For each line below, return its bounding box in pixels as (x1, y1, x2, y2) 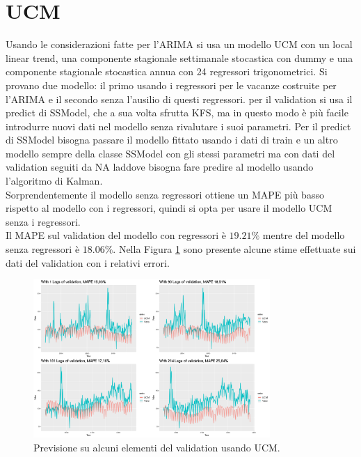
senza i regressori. (6, 214, 81, 228)
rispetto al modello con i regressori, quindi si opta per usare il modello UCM (6, 201, 332, 215)
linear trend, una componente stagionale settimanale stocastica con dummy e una (6, 50, 353, 65)
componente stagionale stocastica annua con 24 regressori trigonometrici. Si (6, 64, 328, 79)
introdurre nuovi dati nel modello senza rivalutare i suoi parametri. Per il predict (6, 118, 351, 133)
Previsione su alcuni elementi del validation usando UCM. (33, 440, 280, 454)
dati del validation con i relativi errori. (6, 255, 170, 270)
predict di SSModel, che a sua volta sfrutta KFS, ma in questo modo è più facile (6, 105, 348, 120)
